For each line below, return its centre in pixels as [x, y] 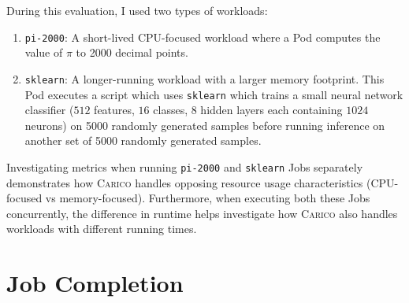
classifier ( [49, 110]
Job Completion [95, 283]
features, [114, 110]
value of [44, 52]
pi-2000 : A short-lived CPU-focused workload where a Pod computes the [203, 37]
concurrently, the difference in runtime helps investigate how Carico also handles [202, 213]
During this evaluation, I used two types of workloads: [137, 10]
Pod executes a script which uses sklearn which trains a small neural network [214, 94]
